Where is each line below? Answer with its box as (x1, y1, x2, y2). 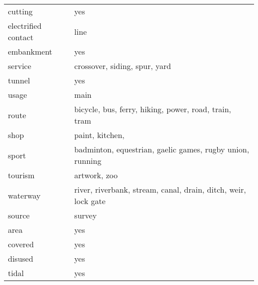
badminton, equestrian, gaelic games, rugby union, (74, 143, 250, 155)
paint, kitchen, (74, 129, 125, 141)
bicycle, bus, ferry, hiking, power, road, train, (74, 103, 231, 115)
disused (8, 253, 33, 264)
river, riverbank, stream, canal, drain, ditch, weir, (74, 184, 246, 195)
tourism (8, 169, 35, 181)
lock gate (74, 195, 106, 207)
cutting (8, 5, 33, 17)
